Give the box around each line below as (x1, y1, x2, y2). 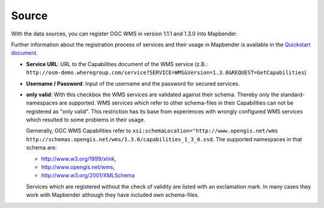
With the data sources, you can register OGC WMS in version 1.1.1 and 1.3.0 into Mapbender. (11, 30, 238, 37)
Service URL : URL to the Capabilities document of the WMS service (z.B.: (26, 60, 208, 67)
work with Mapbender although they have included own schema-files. (26, 191, 199, 198)
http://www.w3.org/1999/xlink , (41, 155, 116, 162)
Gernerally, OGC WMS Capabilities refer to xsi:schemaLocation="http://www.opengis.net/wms (26, 127, 278, 135)
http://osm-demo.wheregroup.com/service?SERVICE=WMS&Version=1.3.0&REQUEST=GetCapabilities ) (26, 69, 307, 76)
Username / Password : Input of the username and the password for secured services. (26, 80, 240, 87)
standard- (280, 91, 305, 98)
